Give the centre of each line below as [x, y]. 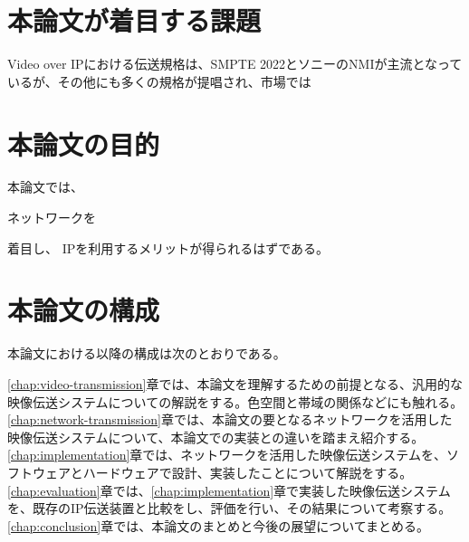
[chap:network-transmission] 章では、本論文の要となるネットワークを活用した [230, 419]
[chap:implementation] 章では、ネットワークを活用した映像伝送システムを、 [227, 455]
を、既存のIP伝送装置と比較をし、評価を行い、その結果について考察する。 [230, 508]
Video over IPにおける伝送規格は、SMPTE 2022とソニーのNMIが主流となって [235, 64]
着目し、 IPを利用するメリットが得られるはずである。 [168, 247]
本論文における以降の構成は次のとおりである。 [147, 353]
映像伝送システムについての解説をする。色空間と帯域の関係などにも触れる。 [235, 401]
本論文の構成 [84, 310]
